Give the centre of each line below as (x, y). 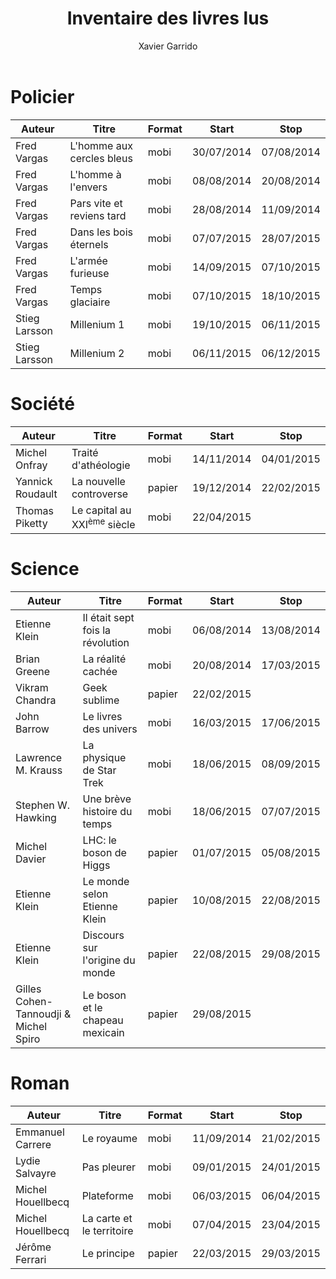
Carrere (33, 1144)
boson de (104, 852)
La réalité (104, 659)
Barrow (32, 729)
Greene (33, 671)
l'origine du (109, 960)
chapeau (103, 1020)
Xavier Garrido (168, 46)
